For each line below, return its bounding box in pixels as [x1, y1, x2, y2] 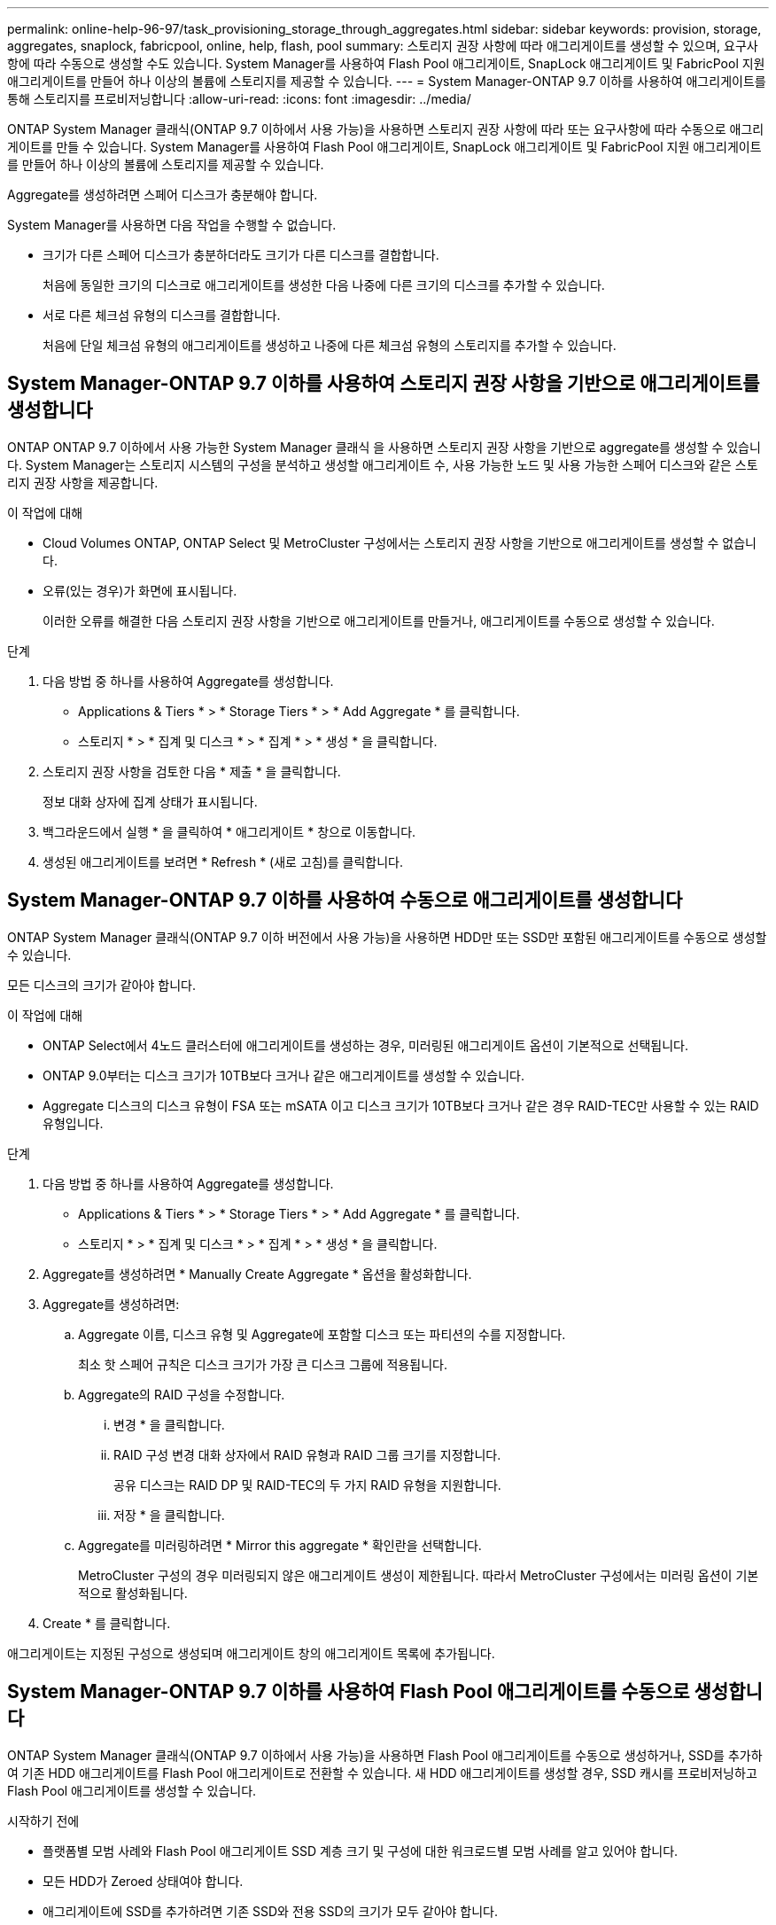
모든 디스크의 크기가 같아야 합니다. [7, 977, 196, 993]
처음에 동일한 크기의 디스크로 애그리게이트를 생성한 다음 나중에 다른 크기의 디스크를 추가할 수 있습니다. [43, 277, 605, 292]
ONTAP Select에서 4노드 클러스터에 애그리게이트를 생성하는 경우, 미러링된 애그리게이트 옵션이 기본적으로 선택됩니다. [43, 1037, 688, 1053]
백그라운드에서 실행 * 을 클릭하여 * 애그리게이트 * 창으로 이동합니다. [43, 823, 416, 839]
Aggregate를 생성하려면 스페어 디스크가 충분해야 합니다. [7, 187, 318, 202]
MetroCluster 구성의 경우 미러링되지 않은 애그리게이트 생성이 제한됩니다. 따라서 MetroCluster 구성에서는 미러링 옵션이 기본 [78, 1567, 759, 1583]
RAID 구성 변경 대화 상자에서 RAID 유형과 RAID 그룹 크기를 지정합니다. [113, 1446, 501, 1462]
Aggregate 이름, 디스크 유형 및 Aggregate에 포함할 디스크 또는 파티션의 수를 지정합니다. [78, 1326, 566, 1342]
